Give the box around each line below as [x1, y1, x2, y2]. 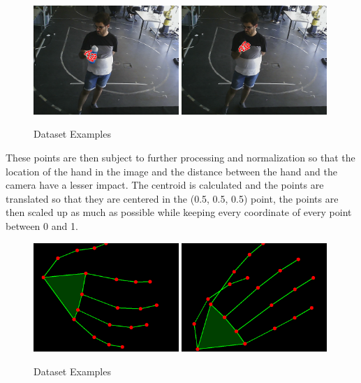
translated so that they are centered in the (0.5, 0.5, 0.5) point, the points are [6, 191, 339, 205]
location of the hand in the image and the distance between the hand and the [6, 164, 337, 178]
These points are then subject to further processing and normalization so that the [6, 150, 355, 164]
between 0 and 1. [6, 218, 78, 233]
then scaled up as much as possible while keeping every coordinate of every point [6, 205, 352, 219]
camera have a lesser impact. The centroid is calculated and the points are [6, 178, 324, 192]
